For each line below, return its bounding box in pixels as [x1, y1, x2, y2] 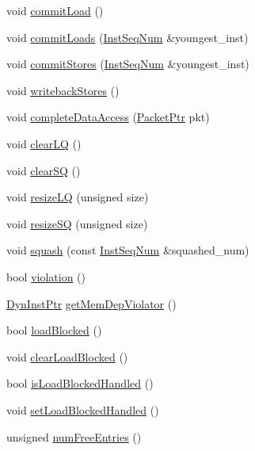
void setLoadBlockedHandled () [6, 401, 159, 418]
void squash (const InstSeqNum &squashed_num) [6, 242, 249, 258]
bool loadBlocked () [6, 322, 102, 338]
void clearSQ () [6, 162, 81, 178]
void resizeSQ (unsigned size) [6, 215, 148, 231]
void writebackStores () [6, 82, 120, 98]
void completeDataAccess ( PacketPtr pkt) [6, 109, 210, 125]
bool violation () [6, 268, 86, 285]
